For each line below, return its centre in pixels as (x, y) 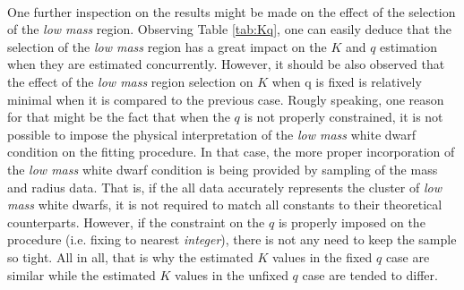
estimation (408, 46)
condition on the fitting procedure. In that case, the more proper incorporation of (231, 152)
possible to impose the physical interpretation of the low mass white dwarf (212, 134)
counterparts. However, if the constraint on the (136, 222)
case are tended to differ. (370, 274)
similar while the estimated (82, 274)
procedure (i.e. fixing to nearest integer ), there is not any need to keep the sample (232, 239)
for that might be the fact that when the (119, 117)
